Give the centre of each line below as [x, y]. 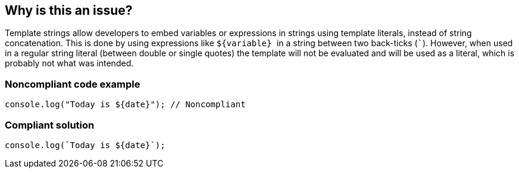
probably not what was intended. [69, 63]
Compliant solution [50, 125]
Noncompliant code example [73, 84]
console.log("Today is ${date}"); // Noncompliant [125, 105]
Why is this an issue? [69, 10]
